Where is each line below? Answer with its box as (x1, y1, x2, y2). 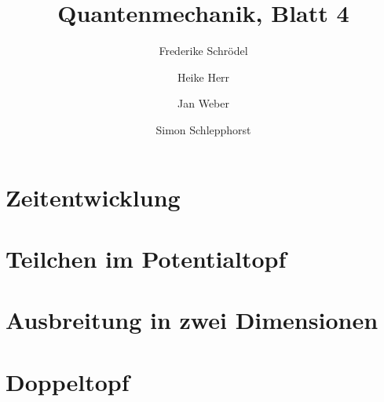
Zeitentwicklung (5, 181, 181, 213)
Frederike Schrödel (159, 42, 248, 59)
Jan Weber (177, 95, 229, 111)
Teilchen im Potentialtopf (5, 242, 287, 274)
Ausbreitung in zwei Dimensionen (5, 304, 379, 336)
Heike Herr (177, 68, 230, 85)
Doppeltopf (5, 365, 130, 397)
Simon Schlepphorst (155, 121, 251, 137)
